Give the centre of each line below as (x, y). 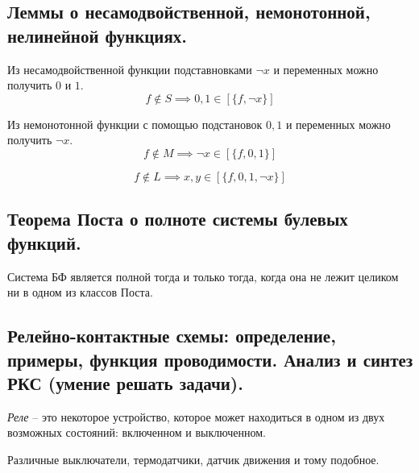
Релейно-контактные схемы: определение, (172, 336)
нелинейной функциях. (97, 35)
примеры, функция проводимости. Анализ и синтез (210, 359)
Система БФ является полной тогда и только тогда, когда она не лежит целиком (203, 276)
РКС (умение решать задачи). (125, 382)
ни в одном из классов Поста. (80, 292)
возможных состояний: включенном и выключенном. (137, 432)
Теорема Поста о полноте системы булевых (178, 219)
